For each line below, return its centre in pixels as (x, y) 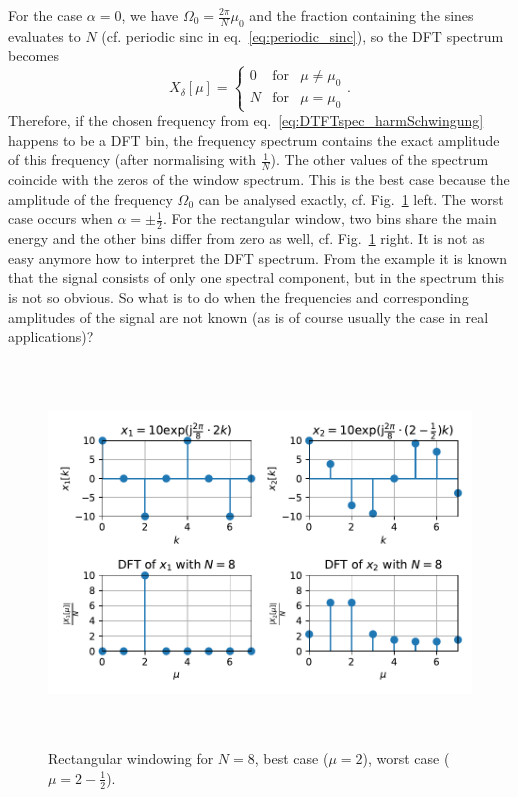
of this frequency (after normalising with (132, 159)
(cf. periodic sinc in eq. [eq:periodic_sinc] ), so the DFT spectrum (302, 35)
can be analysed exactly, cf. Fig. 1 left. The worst (351, 198)
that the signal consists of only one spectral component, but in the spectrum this (256, 277)
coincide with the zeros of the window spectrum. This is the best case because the (259, 179)
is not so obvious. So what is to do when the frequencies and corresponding (238, 296)
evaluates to (44, 35)
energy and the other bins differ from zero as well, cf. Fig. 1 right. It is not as (246, 238)
